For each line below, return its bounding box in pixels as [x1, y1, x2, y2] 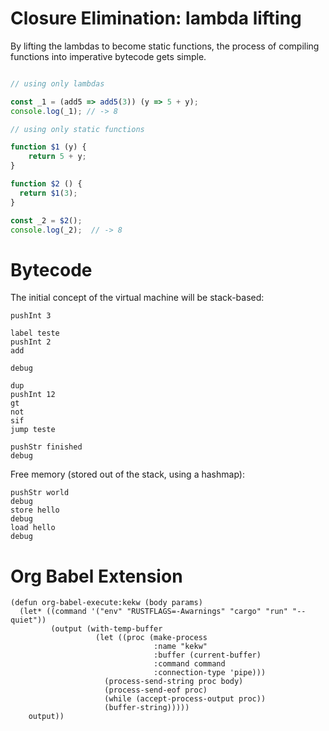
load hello [10, 523, 56, 533]
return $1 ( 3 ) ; [19, 188, 78, 198]
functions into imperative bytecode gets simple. [10, 50, 207, 62]
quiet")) [10, 615, 47, 626]
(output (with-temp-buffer [50, 624, 163, 634]
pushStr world [10, 488, 70, 498]
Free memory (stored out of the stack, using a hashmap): [10, 468, 245, 481]
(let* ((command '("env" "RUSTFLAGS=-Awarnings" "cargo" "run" [19, 607, 288, 617]
